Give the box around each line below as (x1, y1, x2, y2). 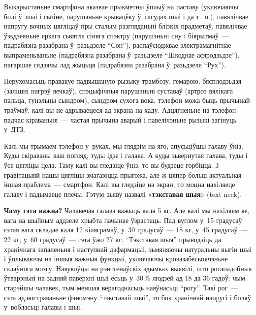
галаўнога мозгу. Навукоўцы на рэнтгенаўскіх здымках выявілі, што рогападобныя (4, 263, 252, 273)
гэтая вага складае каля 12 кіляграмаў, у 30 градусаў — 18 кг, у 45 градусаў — (4, 224, 248, 235)
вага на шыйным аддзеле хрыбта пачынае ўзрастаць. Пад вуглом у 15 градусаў (4, 215, 242, 225)
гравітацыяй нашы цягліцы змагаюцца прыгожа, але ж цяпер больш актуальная (4, 169, 242, 180)
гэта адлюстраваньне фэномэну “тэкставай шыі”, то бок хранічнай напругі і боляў (4, 292, 251, 302)
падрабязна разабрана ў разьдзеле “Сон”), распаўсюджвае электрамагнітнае (4, 40, 231, 50)
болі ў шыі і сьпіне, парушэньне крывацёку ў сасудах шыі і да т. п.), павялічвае (4, 11, 249, 21)
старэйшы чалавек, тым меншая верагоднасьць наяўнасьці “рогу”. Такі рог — (4, 283, 238, 293)
